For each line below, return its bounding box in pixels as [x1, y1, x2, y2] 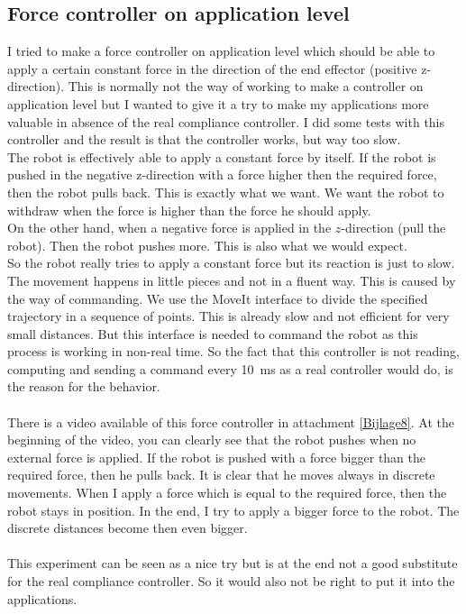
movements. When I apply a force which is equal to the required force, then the [7, 483, 447, 502]
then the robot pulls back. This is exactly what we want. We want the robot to [7, 182, 444, 201]
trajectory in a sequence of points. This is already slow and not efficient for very [7, 307, 450, 325]
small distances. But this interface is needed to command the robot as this [7, 324, 418, 343]
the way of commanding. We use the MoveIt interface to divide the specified [7, 289, 428, 307]
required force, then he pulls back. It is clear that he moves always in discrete [7, 465, 435, 484]
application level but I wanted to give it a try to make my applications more [7, 94, 429, 113]
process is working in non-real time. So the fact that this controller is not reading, [7, 342, 460, 361]
